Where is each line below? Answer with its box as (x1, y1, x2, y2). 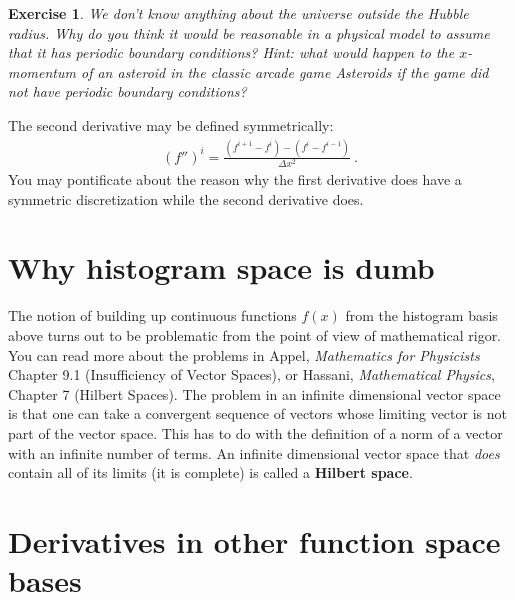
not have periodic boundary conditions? (8, 81, 247, 102)
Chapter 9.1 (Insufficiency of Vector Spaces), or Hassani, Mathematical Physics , (8, 364, 495, 385)
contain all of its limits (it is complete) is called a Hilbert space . (8, 462, 413, 483)
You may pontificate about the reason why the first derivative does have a (8, 169, 462, 190)
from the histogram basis (345, 305, 498, 326)
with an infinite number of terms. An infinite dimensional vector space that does (8, 442, 500, 463)
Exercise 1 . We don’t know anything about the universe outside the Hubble (8, 3, 469, 23)
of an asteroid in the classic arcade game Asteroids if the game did (80, 61, 489, 82)
